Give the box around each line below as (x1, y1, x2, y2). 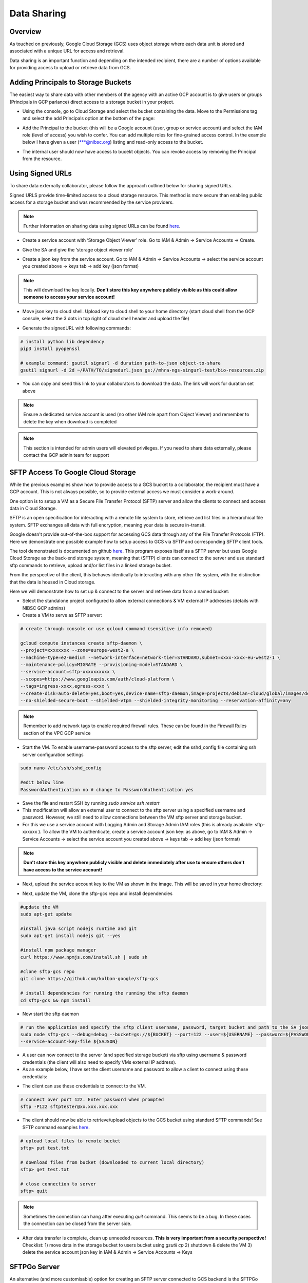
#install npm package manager (20, 947, 97, 953)
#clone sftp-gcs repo (20, 969, 75, 975)
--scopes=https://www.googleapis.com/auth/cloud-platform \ (20, 676, 175, 682)
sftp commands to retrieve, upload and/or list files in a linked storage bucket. (9, 562, 172, 568)
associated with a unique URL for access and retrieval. (9, 48, 125, 54)
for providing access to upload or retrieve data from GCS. (9, 65, 131, 71)
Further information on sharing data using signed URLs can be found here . (23, 223, 181, 229)
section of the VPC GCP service (23, 730, 91, 736)
